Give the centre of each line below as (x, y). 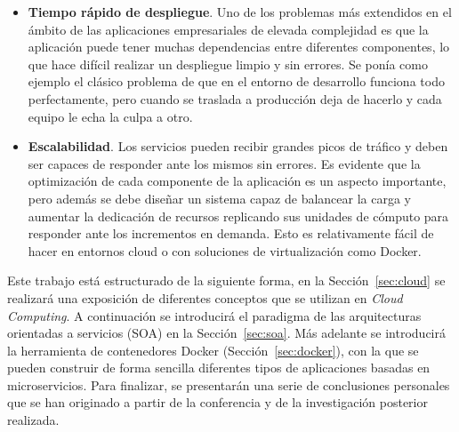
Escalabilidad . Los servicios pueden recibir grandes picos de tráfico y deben (238, 146)
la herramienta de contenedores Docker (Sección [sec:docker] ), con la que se (213, 350)
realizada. (33, 420)
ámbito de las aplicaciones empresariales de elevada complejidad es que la (228, 29)
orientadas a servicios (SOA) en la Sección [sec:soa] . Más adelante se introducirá (227, 333)
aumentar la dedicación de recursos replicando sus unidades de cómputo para (238, 216)
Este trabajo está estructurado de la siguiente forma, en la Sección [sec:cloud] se (226, 280)
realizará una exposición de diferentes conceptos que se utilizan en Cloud (205, 297)
